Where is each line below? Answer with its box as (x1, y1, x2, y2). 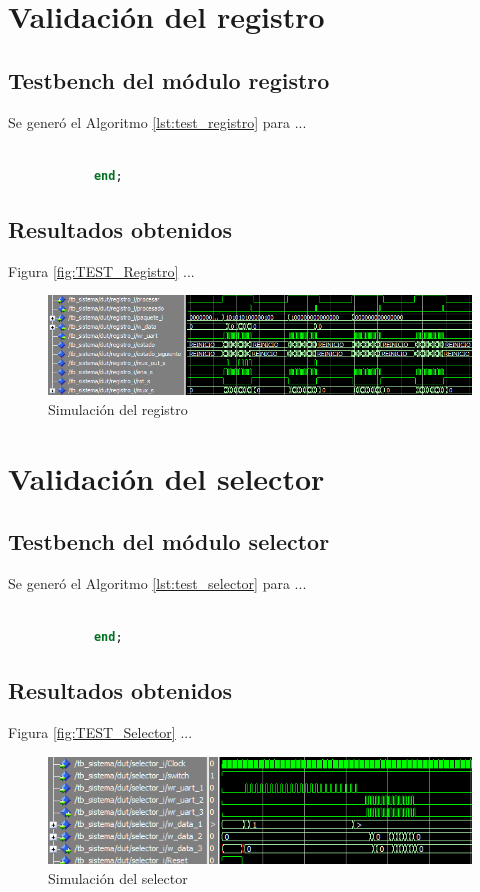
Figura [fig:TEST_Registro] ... (8, 260, 195, 281)
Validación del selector (8, 457, 325, 498)
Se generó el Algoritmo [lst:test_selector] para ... (8, 573, 307, 594)
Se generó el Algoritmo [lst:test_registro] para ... (8, 111, 307, 132)
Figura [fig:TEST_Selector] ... (8, 722, 193, 743)
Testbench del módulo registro (8, 64, 330, 95)
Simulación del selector (48, 867, 188, 888)
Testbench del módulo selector (8, 526, 330, 557)
